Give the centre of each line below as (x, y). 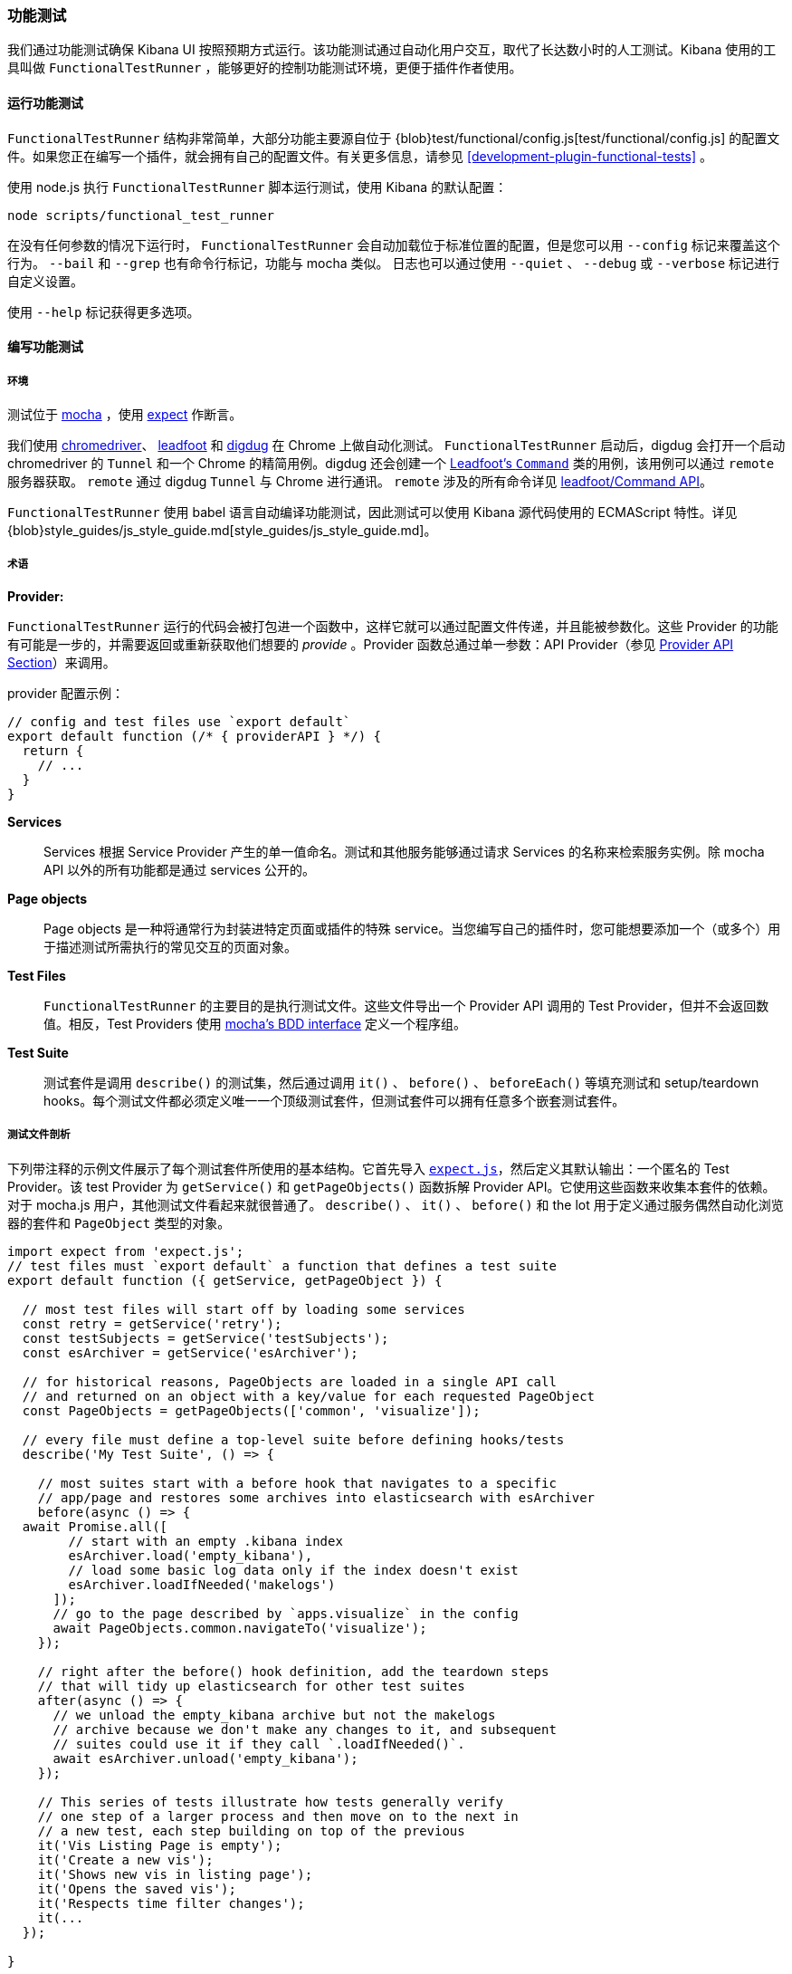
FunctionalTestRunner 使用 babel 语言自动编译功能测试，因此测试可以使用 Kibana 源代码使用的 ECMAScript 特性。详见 (372, 512)
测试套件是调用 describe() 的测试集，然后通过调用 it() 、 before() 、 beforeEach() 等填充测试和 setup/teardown (401, 1082)
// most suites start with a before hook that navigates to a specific (297, 1483)
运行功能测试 (45, 102)
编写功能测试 (45, 347)
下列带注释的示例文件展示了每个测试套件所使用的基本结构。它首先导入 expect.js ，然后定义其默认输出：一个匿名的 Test (368, 1168)
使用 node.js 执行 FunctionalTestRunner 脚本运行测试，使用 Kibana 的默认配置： (258, 187)
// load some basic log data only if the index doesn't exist (293, 1570)
